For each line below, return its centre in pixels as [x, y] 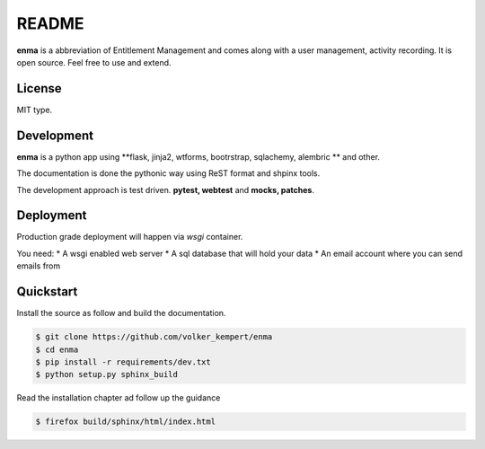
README [50, 23]
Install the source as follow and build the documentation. [121, 313]
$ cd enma [57, 349]
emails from [39, 266]
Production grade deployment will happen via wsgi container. [130, 237]
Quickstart [47, 292]
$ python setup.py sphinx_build [107, 374]
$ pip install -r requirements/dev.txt [123, 362]
